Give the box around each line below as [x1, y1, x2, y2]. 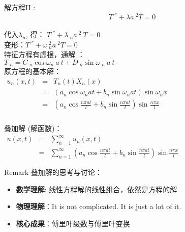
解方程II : [4, 2, 36, 12]
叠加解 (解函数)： [4, 123, 62, 134]
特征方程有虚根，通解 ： [4, 49, 85, 60]
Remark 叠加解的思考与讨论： [4, 166, 102, 177]
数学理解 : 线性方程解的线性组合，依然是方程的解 [16, 184, 177, 194]
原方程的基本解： [4, 66, 61, 76]
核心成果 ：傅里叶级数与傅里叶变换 [16, 218, 130, 228]
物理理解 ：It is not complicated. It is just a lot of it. [16, 201, 181, 212]
